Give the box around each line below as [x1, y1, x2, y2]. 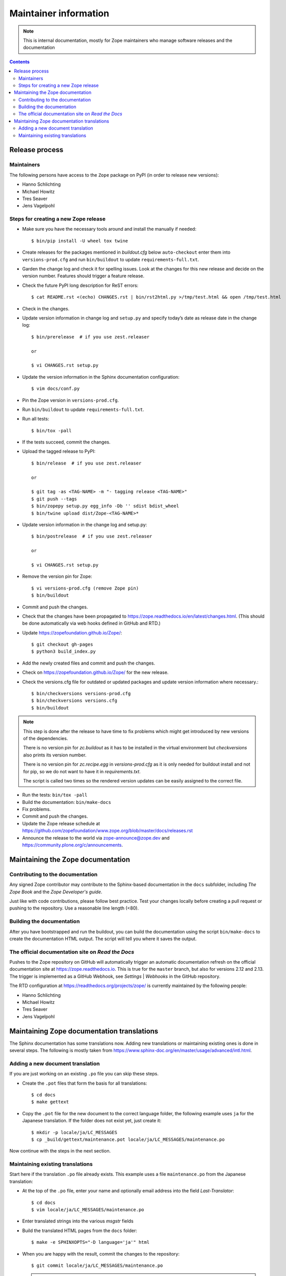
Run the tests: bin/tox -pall [22, 792, 88, 798]
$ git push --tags [31, 496, 77, 502]
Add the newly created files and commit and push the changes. [22, 660, 155, 666]
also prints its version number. [23, 752, 87, 758]
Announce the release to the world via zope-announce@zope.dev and [22, 835, 170, 841]
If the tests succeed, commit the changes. [22, 439, 111, 445]
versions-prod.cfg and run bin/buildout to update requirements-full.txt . [22, 256, 199, 262]
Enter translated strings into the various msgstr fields [22, 1218, 134, 1224]
